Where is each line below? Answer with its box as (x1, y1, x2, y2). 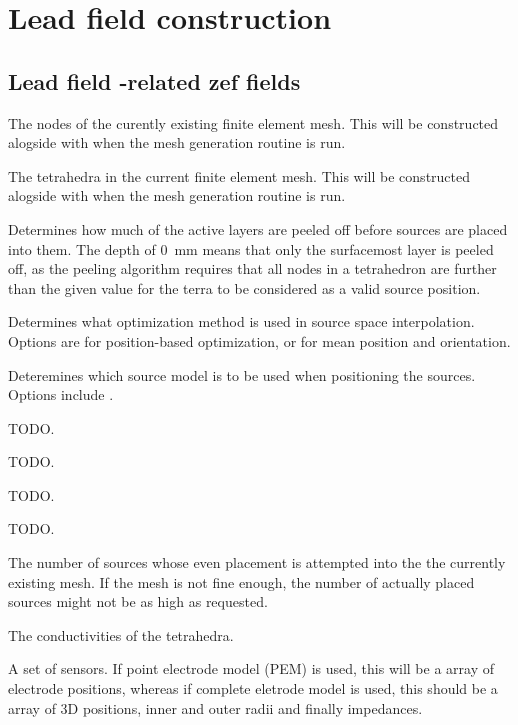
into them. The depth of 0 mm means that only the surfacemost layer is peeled (8, 238, 494, 259)
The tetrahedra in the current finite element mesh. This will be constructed (8, 165, 471, 186)
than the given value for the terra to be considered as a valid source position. (8, 277, 481, 298)
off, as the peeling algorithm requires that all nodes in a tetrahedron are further (8, 258, 497, 279)
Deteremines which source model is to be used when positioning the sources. (8, 364, 476, 385)
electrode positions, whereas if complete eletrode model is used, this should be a (8, 678, 498, 699)
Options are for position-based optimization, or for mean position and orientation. (8, 330, 511, 351)
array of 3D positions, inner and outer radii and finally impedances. (8, 697, 423, 718)
